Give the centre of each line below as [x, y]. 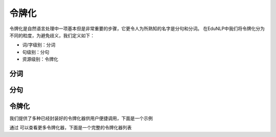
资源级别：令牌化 [40, 59]
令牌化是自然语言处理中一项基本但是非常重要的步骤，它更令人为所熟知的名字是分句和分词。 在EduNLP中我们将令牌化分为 [137, 29]
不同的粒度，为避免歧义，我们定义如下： [52, 35]
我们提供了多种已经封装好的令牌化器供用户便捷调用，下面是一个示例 [81, 118]
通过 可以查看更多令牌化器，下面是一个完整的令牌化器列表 [71, 128]
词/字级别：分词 [39, 45]
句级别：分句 [36, 52]
